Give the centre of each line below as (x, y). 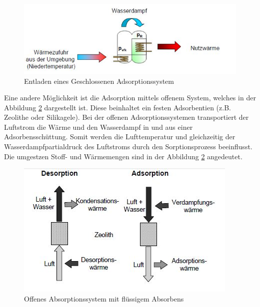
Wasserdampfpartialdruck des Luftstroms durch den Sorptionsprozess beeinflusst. (128, 147)
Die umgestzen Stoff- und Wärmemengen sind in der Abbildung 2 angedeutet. (123, 156)
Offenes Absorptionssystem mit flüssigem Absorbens (104, 298)
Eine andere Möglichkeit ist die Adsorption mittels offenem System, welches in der (130, 98)
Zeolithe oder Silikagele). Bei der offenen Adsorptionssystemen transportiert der (126, 117)
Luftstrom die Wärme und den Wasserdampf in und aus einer (98, 127)
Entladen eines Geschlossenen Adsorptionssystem (99, 81)
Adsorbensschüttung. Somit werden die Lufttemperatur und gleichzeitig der (120, 137)
